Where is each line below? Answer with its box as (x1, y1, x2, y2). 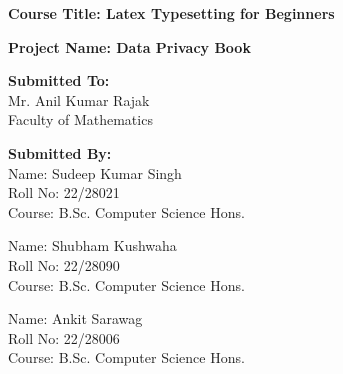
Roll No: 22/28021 (8, 182, 120, 203)
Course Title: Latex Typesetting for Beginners (8, 3, 335, 23)
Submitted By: (8, 142, 112, 163)
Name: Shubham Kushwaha (8, 235, 177, 256)
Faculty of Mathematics (8, 109, 153, 130)
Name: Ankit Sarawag (8, 308, 143, 329)
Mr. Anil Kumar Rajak (8, 89, 150, 110)
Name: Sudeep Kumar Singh (8, 162, 182, 183)
